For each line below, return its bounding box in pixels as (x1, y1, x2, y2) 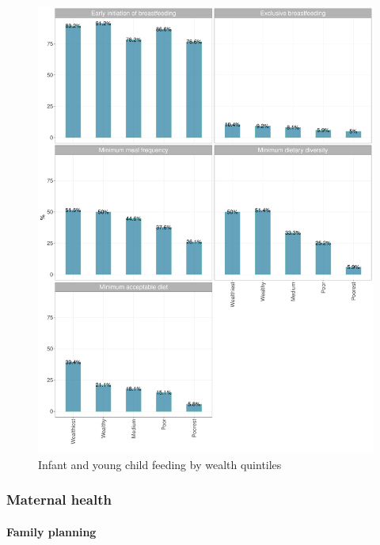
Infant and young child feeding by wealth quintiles (38, 456, 282, 472)
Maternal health (6, 490, 112, 509)
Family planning (6, 523, 97, 539)
